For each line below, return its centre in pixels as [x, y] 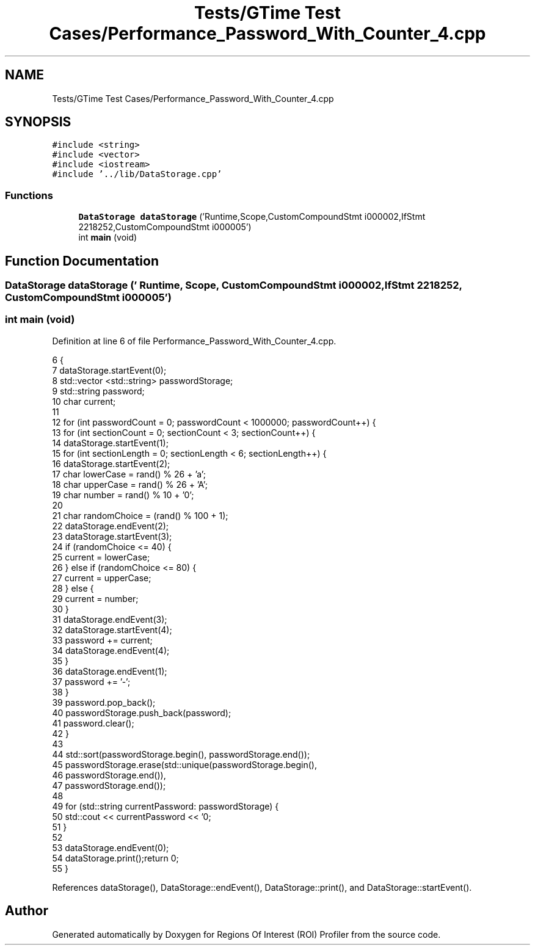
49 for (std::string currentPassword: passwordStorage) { [166, 806]
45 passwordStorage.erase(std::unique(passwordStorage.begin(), [184, 764]
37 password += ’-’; [91, 681]
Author [27, 911]
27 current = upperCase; [102, 578]
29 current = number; [95, 598]
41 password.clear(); [93, 723]
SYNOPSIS [38, 122]
